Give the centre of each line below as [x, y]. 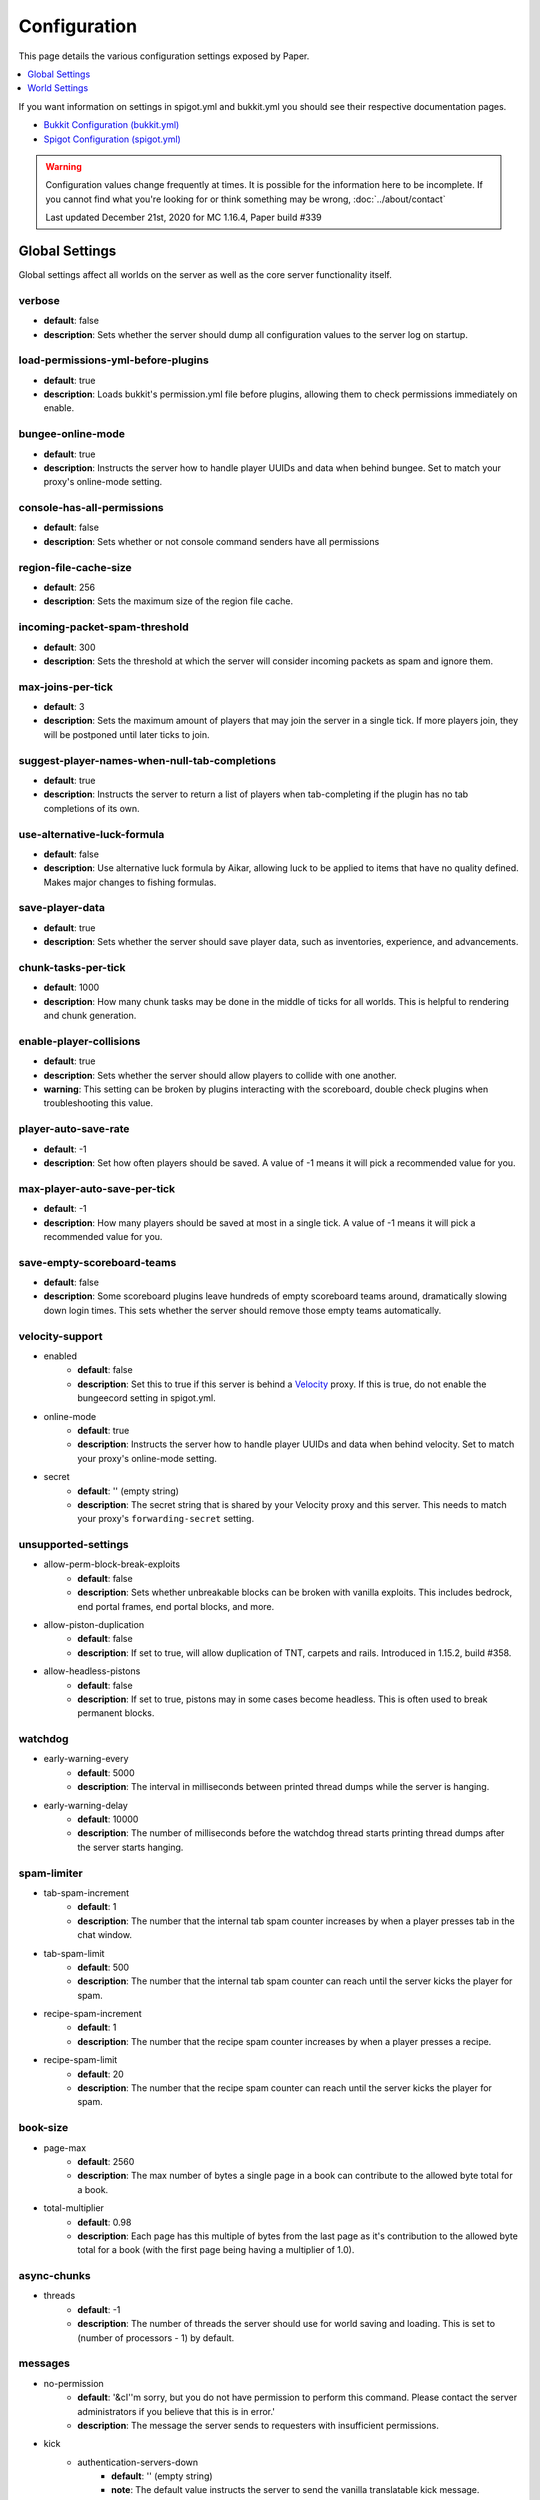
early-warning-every [86, 1759]
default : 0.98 [104, 2222]
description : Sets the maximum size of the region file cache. [168, 601]
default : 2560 [106, 2161]
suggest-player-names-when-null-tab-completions [147, 760]
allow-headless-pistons [92, 1671]
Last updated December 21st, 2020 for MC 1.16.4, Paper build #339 [183, 217]
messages [44, 2363]
